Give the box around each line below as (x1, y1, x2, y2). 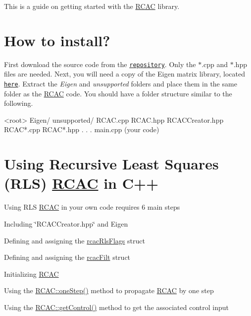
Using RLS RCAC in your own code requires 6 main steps (4, 202, 180, 212)
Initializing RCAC (4, 268, 59, 279)
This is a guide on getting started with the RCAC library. (4, 1, 180, 11)
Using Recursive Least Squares (4, 154, 219, 174)
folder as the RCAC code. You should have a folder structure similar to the (4, 88, 232, 98)
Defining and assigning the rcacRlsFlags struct (4, 235, 145, 245)
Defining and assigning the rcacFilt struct (4, 252, 131, 262)
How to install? (4, 30, 110, 50)
